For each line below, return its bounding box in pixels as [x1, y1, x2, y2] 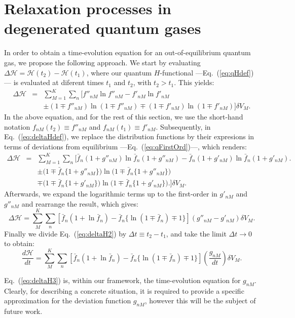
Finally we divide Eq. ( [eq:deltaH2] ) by [4, 228, 127, 238]
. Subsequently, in [156, 121, 211, 132]
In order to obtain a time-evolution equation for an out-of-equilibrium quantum [4, 47, 251, 58]
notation [4, 121, 30, 132]
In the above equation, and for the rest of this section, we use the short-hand [4, 111, 243, 122]
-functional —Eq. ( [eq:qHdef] [160, 67, 251, 77]
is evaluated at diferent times [13, 77, 104, 88]
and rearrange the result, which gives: [21, 198, 138, 209]
